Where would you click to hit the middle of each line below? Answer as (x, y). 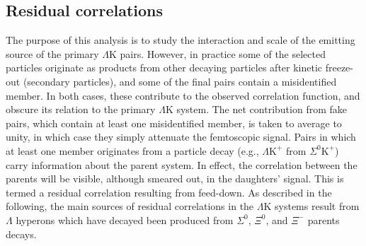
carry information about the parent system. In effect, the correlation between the (182, 164)
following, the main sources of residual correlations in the (130, 206)
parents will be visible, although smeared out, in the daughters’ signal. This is (175, 178)
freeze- (339, 68)
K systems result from (311, 206)
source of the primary (52, 53)
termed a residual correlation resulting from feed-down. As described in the (169, 192)
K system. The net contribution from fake (256, 109)
